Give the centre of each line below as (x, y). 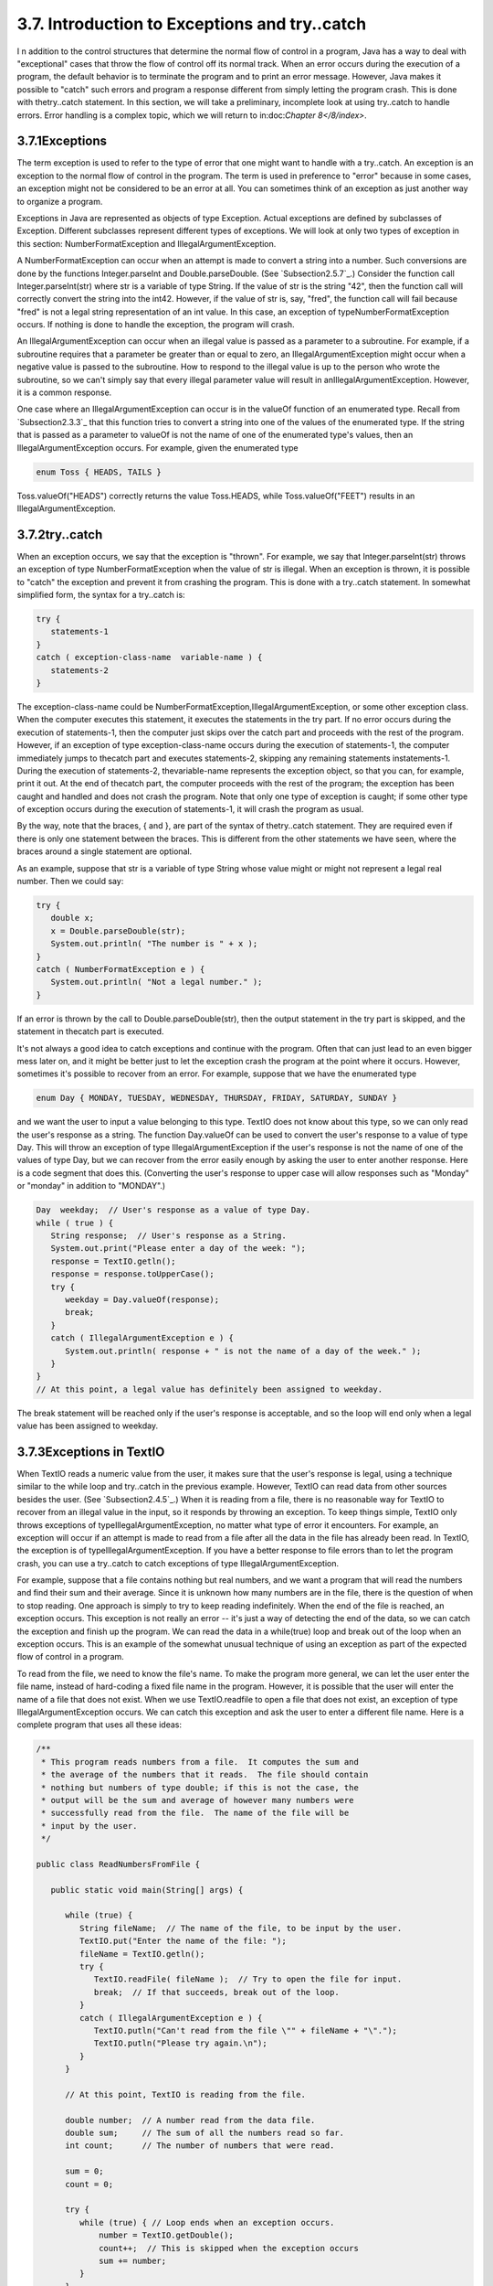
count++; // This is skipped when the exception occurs (229, 2248)
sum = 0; (84, 2171)
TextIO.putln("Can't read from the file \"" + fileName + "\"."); (245, 2030)
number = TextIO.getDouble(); (167, 2235)
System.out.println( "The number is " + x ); (154, 944)
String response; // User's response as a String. (168, 1236)
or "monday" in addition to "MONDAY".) (91, 1186)
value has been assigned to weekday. (88, 1426)
